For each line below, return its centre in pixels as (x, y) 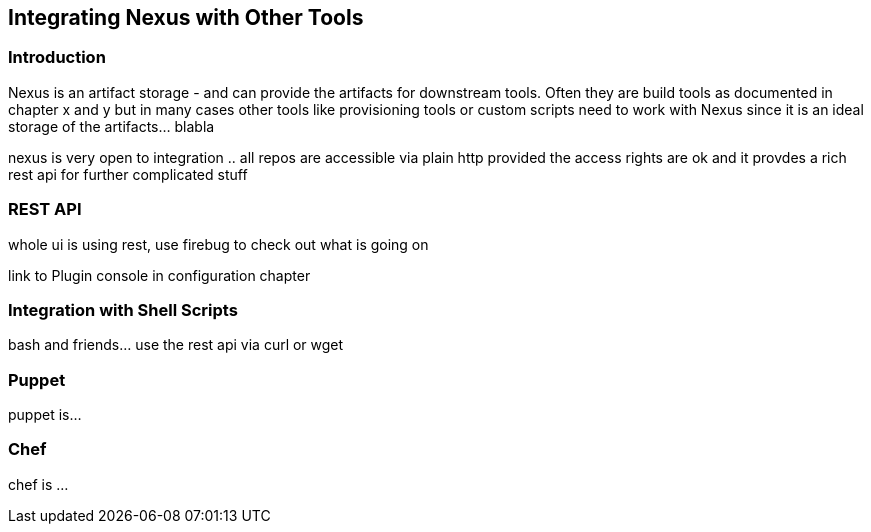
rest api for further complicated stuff (128, 174)
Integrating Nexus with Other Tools (186, 17)
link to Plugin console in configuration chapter (159, 275)
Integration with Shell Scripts (123, 309)
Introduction (57, 57)
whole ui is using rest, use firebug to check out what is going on (218, 244)
